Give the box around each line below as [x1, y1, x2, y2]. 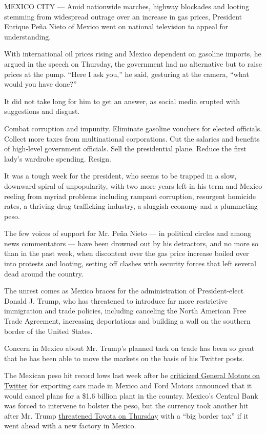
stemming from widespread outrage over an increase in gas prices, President [4, 11, 242, 22]
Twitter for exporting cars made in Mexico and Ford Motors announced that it [4, 380, 252, 390]
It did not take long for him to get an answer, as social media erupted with [4, 95, 240, 106]
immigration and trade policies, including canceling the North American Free [4, 305, 247, 316]
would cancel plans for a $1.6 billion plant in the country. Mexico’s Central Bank [4, 390, 258, 401]
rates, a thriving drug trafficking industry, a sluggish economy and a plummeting [4, 201, 258, 211]
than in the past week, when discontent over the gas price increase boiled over [4, 248, 249, 259]
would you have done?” [4, 78, 77, 89]
